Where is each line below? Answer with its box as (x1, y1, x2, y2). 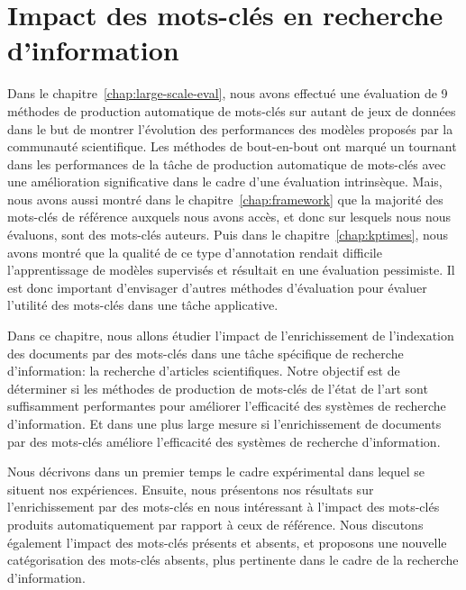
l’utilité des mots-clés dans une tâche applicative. (7, 295, 279, 314)
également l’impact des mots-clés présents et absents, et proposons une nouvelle (7, 532, 447, 551)
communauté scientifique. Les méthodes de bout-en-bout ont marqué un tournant (7, 137, 457, 156)
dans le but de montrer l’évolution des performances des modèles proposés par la (7, 119, 453, 138)
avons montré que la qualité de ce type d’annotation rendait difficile (7, 242, 382, 261)
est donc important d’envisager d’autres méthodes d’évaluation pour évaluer (7, 277, 427, 296)
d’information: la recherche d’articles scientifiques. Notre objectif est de (7, 361, 400, 380)
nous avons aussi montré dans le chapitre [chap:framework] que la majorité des (7, 189, 443, 208)
